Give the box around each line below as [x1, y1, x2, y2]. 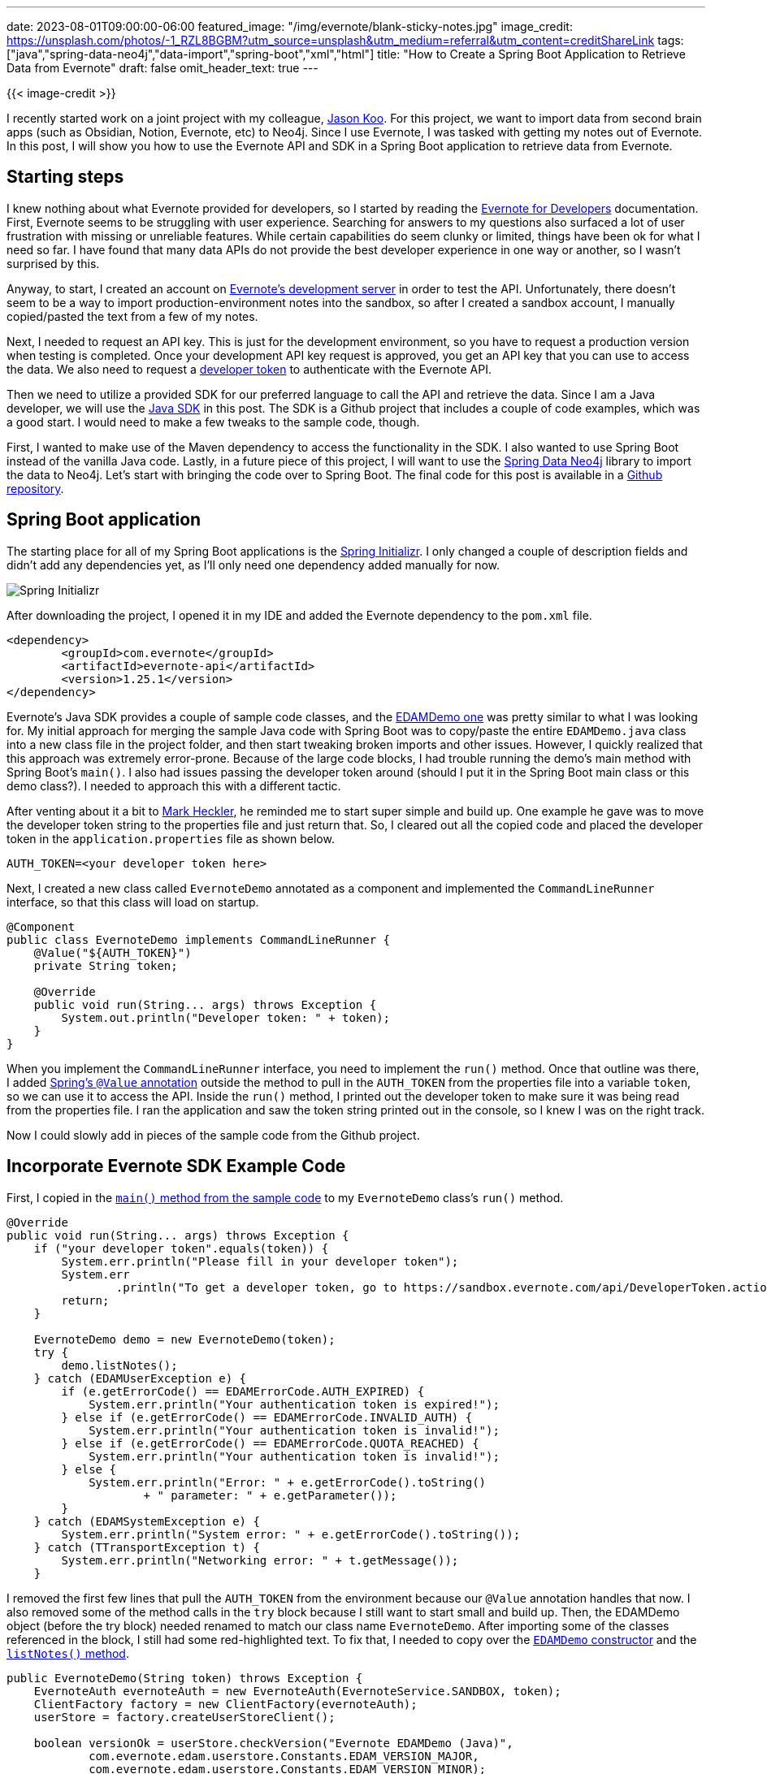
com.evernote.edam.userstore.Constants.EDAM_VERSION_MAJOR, [89, 1749, 479, 1763]
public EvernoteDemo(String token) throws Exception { [6, 1671, 363, 1685]
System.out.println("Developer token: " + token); [61, 1010, 391, 1024]
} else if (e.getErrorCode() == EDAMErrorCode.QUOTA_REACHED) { [61, 1436, 479, 1450]
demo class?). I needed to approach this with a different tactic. [6, 778, 341, 793]
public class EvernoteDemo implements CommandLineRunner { [6, 932, 391, 946]
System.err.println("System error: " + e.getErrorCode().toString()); [61, 1527, 521, 1541]
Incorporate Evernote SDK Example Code [6, 1156, 346, 1177]
